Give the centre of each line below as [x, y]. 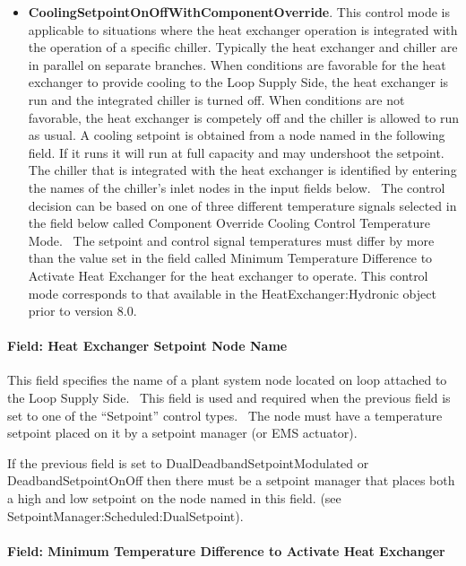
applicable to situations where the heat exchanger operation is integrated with [243, 29]
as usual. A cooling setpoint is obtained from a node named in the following [237, 135]
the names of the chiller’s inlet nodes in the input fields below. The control [237, 187]
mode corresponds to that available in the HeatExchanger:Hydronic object [232, 293]
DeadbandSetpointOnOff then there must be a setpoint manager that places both [231, 480]
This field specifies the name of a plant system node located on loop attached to [227, 380]
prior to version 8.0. [82, 311]
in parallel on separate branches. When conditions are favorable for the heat [237, 64]
